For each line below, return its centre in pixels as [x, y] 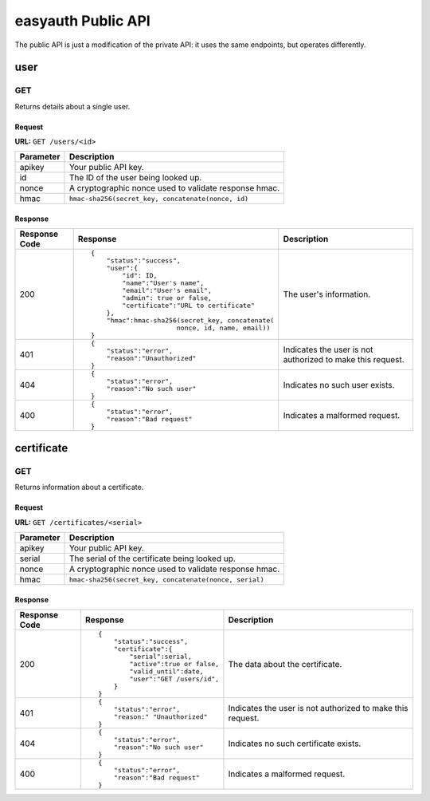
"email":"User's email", [167, 291]
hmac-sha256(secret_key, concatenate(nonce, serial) [166, 580]
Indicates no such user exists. [339, 385]
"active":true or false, [174, 664]
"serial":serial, [161, 657]
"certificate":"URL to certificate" [188, 306]
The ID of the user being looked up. [135, 178]
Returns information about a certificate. [79, 487]
